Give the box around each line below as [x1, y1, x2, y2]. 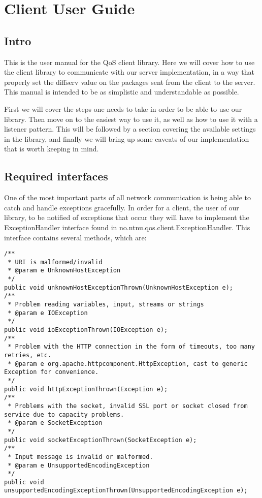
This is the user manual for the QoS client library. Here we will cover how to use [4, 56, 255, 67]
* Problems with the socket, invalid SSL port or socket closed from [8, 402, 248, 410]
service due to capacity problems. [4, 411, 124, 418]
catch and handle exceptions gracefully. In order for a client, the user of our [4, 202, 239, 212]
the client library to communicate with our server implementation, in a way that [4, 67, 254, 77]
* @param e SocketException [8, 419, 103, 427]
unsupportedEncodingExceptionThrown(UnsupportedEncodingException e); [4, 487, 248, 494]
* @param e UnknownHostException [8, 267, 121, 274]
